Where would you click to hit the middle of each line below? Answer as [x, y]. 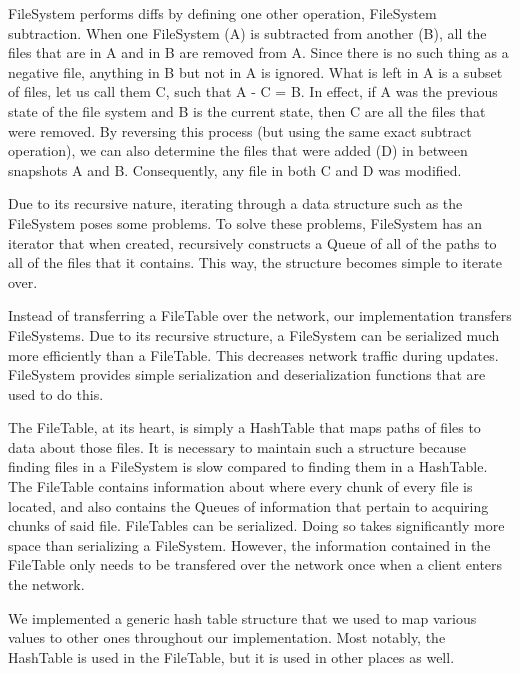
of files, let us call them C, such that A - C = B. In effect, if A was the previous [253, 91]
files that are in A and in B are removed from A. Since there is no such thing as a [258, 52]
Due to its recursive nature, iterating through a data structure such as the [235, 203]
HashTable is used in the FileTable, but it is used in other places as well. [231, 656]
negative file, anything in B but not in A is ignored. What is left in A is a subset [255, 71]
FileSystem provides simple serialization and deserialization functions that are [247, 374]
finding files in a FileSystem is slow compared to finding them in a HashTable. [248, 466]
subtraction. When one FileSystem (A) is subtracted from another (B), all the [247, 32]
